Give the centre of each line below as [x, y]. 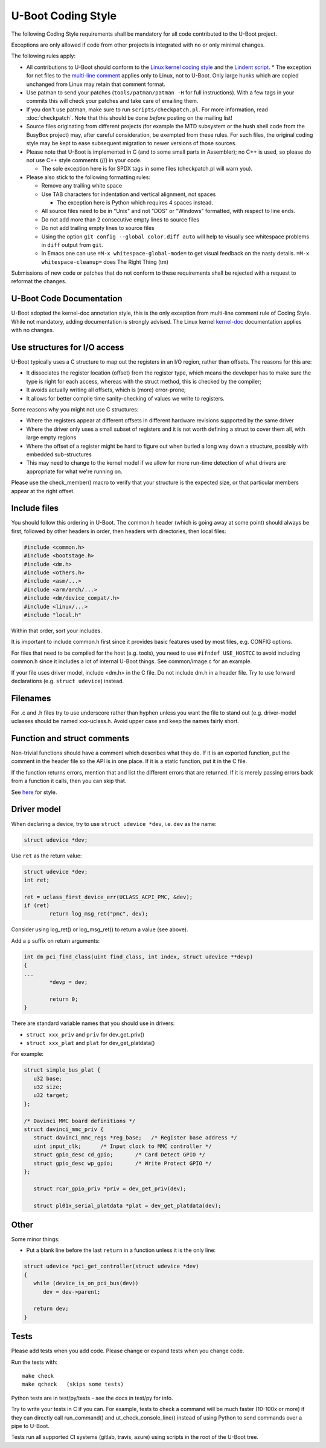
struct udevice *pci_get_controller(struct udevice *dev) [111, 1266]
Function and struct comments [70, 739]
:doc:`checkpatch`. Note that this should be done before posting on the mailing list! [129, 118]
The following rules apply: [43, 56]
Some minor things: [35, 1239]
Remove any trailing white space [82, 186]
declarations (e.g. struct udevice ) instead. [68, 681]
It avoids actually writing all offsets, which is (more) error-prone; [106, 390]
